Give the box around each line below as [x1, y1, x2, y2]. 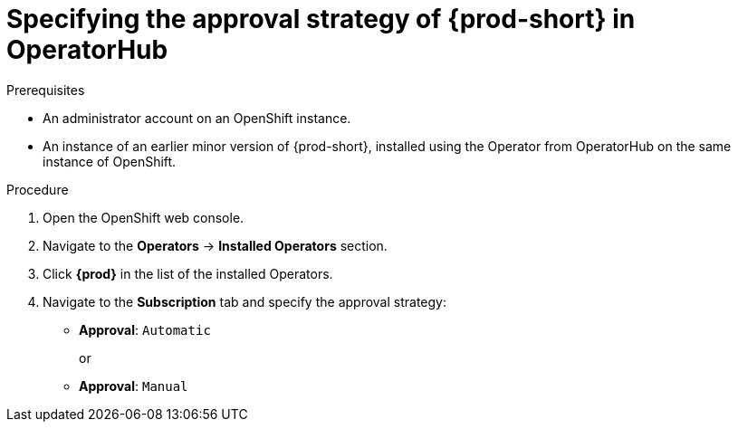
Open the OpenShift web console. [43, 209, 244, 225]
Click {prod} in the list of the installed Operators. [43, 265, 333, 281]
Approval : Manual [79, 377, 188, 394]
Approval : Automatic [79, 321, 211, 338]
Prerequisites [6, 81, 85, 98]
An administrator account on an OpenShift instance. [43, 110, 351, 126]
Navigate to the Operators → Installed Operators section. [43, 237, 388, 253]
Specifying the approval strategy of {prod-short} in [6, 4, 636, 34]
